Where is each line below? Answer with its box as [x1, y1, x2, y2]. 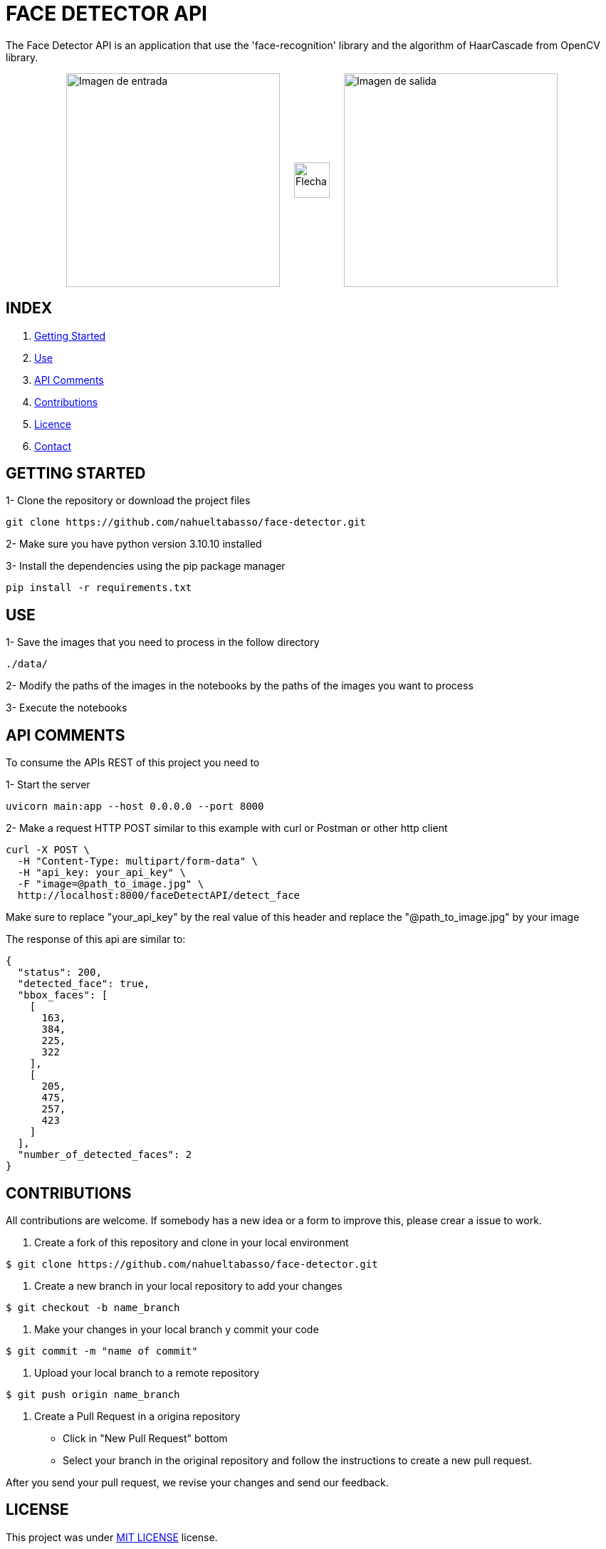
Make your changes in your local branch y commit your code [34, 1323, 319, 1335]
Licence [34, 417, 71, 430]
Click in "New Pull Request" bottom [63, 1431, 228, 1444]
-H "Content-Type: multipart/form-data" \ [17, 855, 258, 867]
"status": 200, [17, 966, 102, 979]
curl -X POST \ [6, 844, 90, 856]
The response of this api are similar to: [6, 933, 186, 946]
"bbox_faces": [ [17, 989, 108, 1001]
